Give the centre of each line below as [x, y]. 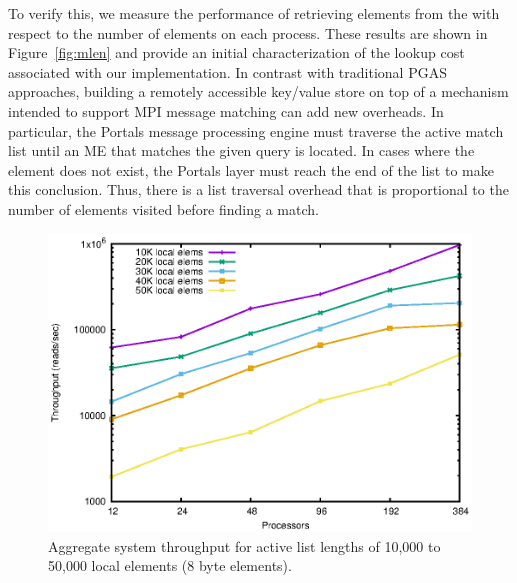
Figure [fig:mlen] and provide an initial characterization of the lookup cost [236, 52]
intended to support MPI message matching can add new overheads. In [226, 110]
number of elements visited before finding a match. [163, 208]
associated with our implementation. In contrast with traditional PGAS [227, 71]
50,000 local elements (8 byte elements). [170, 565]
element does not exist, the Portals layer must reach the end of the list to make [251, 169]
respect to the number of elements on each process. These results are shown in [248, 32]
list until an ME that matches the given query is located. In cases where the [241, 150]
